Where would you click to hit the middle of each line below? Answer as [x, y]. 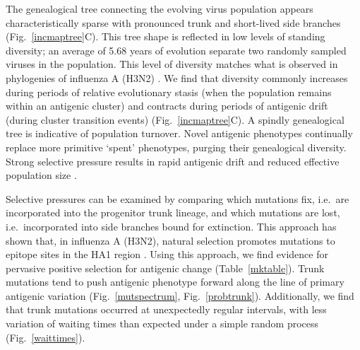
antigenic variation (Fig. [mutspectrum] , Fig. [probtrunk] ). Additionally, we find [180, 295]
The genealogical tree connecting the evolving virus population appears [160, 8]
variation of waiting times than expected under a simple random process [162, 323]
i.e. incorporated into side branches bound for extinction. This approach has [171, 226]
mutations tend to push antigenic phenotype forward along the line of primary [175, 282]
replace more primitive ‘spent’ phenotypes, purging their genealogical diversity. [176, 147]
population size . [41, 175]
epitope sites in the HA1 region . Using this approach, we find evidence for [167, 254]
